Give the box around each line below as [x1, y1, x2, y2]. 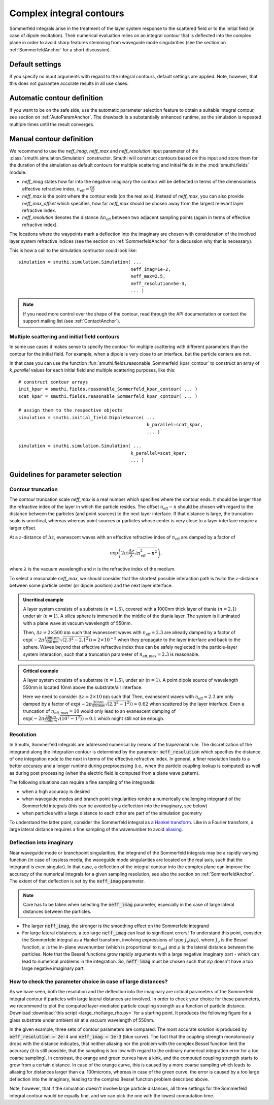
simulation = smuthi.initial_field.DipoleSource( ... [18, 415, 155, 420]
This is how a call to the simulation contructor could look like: [9, 247, 137, 254]
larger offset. [9, 525, 37, 531]
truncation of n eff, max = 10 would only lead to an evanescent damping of [23, 708, 176, 716]
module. [9, 169, 27, 175]
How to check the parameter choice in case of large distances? [9, 978, 168, 985]
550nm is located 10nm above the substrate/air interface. [23, 684, 143, 690]
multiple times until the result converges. [9, 121, 95, 127]
